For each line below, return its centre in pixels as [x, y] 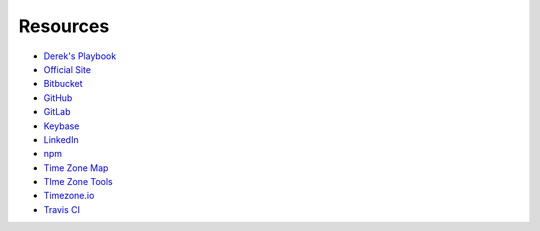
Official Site [67, 69]
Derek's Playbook [80, 56]
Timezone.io [69, 196]
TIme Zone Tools [78, 182]
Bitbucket [63, 84]
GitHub [58, 97]
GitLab [57, 112]
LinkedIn [61, 139]
